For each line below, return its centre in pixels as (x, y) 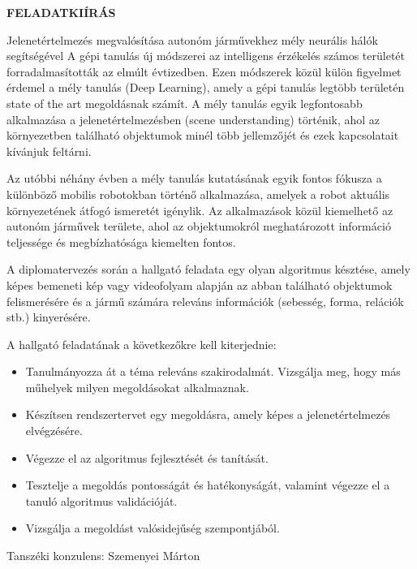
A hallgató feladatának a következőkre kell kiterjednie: (142, 344)
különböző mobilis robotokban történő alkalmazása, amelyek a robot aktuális (198, 194)
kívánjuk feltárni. (49, 151)
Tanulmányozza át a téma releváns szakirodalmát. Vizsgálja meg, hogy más (213, 371)
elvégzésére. (54, 431)
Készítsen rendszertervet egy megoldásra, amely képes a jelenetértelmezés (208, 414)
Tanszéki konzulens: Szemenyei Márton (103, 556)
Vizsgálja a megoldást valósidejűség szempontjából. (153, 528)
